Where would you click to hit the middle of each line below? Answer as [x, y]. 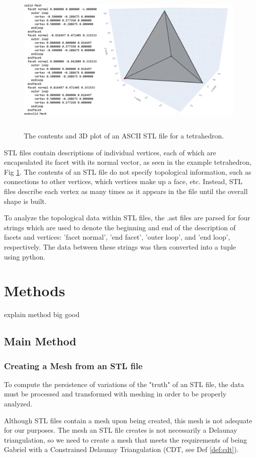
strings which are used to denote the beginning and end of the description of [120, 227]
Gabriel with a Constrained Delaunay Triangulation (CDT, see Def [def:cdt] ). [121, 449]
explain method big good [42, 314]
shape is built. [26, 201]
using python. [25, 256]
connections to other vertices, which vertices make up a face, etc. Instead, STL [123, 181]
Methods [35, 291]
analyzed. [18, 404]
